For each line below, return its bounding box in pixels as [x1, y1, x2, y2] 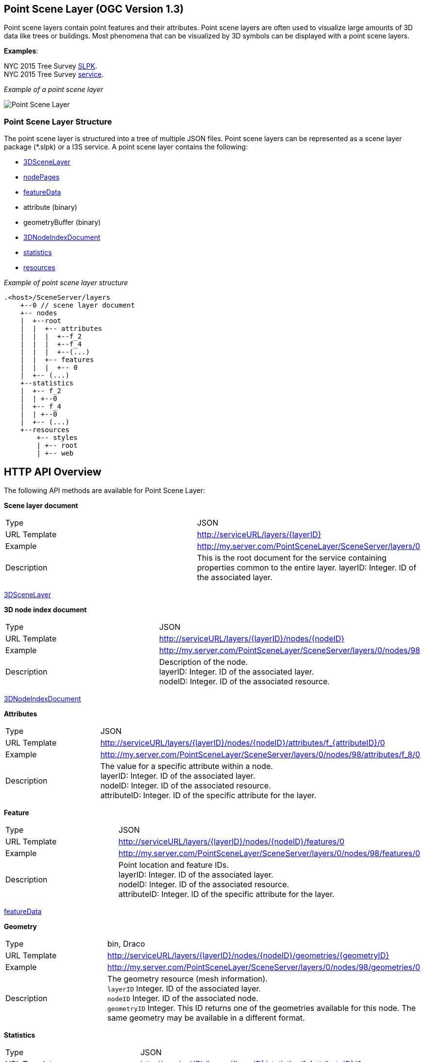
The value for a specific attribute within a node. [100, 761, 273, 771]
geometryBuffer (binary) [23, 218, 101, 227]
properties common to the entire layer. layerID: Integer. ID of [197, 563, 417, 573]
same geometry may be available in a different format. [107, 1013, 305, 1023]
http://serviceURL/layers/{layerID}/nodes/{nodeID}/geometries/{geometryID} [107, 951, 390, 961]
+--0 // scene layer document [20, 301, 135, 310]
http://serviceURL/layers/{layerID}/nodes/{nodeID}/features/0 [119, 837, 345, 847]
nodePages [23, 173, 60, 182]
